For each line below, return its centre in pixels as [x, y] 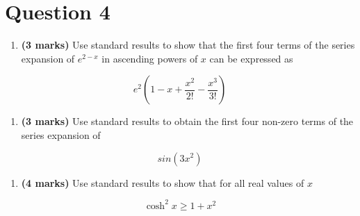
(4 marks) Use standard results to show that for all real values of [163, 182]
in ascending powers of [150, 58]
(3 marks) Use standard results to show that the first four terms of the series [188, 45]
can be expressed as [251, 58]
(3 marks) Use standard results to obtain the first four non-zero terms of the [187, 121]
